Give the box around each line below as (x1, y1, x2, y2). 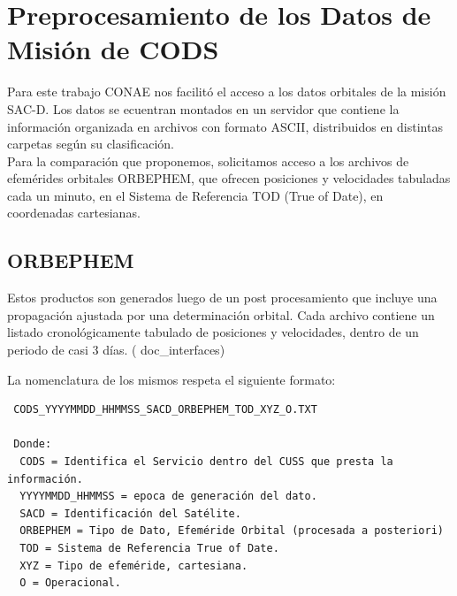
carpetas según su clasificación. (7, 134, 174, 153)
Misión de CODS (7, 31, 219, 67)
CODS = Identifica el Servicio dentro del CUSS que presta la (19, 455, 393, 469)
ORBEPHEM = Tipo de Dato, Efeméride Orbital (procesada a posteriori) (19, 524, 444, 538)
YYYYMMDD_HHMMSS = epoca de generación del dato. (19, 490, 317, 503)
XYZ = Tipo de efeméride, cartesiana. (19, 559, 248, 572)
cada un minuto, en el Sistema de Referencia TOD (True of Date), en (7, 186, 384, 204)
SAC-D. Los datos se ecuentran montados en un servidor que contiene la (7, 99, 400, 118)
